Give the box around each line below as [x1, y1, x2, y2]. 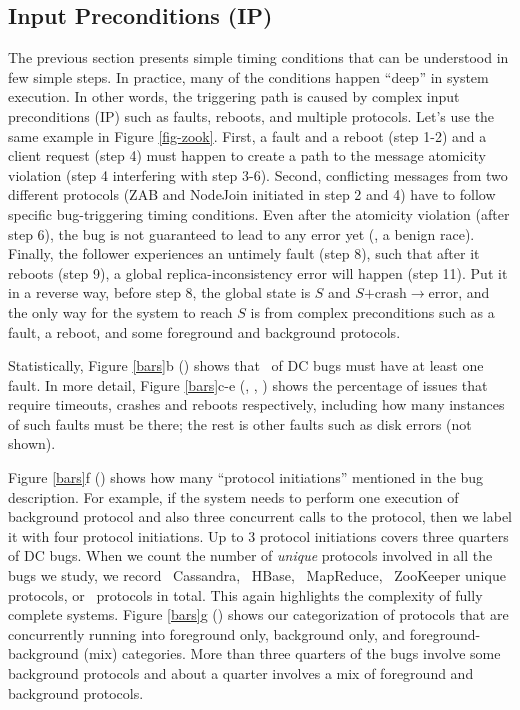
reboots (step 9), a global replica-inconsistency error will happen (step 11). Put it [8, 262, 508, 283]
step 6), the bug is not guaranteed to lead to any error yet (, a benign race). [8, 223, 475, 244]
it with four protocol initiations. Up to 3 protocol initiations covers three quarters [8, 525, 509, 546]
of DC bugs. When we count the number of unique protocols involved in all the [8, 545, 493, 566]
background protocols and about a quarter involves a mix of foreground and [8, 663, 474, 684]
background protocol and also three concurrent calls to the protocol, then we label [8, 506, 513, 527]
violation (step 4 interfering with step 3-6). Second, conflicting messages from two [8, 164, 508, 185]
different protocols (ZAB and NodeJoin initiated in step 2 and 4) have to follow [8, 184, 496, 205]
